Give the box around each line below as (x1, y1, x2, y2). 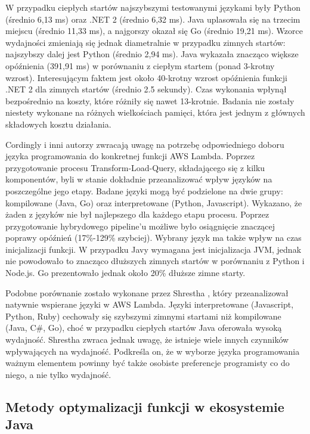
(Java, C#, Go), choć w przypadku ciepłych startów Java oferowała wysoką (5, 321, 282, 334)
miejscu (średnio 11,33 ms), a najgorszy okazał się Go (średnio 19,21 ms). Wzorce (5, 24, 303, 37)
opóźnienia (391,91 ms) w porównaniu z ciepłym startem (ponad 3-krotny (5, 59, 275, 72)
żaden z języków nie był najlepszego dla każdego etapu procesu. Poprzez (5, 208, 269, 221)
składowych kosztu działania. (5, 117, 111, 130)
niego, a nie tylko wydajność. (5, 368, 111, 380)
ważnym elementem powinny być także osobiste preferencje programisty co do (5, 356, 290, 369)
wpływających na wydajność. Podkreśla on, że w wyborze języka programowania (5, 345, 300, 357)
